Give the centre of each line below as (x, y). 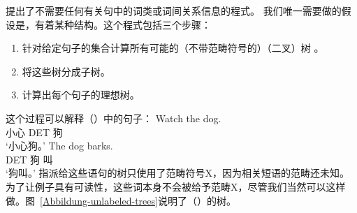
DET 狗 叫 (29, 159)
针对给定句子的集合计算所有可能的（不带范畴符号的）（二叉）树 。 (173, 48)
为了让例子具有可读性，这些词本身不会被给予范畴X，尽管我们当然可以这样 (176, 186)
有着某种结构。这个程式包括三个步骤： (123, 24)
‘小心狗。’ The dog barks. (59, 146)
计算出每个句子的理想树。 (81, 95)
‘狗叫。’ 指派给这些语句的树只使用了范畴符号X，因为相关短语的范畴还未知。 (177, 173)
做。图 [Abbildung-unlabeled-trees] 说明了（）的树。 (121, 200)
